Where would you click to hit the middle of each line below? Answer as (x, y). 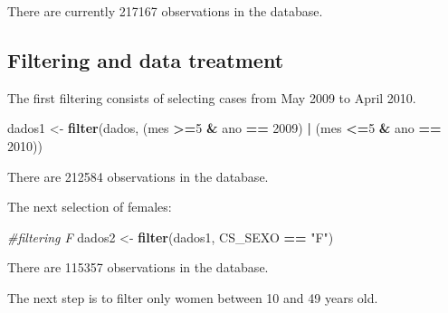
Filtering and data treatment (146, 59)
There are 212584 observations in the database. (138, 176)
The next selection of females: (90, 207)
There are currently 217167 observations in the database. (165, 11)
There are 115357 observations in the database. (138, 267)
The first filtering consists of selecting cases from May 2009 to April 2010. (212, 97)
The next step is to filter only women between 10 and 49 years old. (193, 297)
